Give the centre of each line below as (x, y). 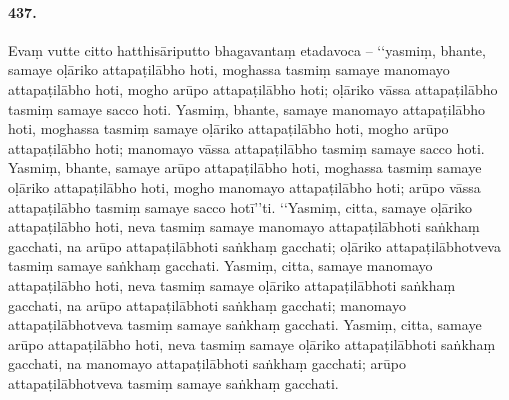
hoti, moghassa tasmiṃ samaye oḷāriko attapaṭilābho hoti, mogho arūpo (228, 128)
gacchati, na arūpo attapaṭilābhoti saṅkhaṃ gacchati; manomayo (207, 304)
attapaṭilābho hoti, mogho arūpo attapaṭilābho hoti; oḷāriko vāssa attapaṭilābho (253, 88)
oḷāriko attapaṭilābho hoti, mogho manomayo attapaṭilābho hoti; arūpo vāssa (244, 186)
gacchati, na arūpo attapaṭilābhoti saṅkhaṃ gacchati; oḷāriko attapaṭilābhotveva (254, 245)
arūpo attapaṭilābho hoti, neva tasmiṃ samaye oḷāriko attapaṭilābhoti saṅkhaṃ (252, 343)
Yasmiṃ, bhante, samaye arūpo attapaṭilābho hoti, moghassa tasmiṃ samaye (245, 167)
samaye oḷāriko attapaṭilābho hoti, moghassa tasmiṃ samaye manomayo (229, 69)
